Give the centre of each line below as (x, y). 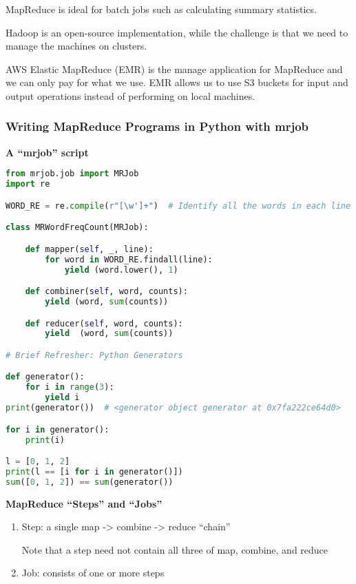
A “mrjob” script (47, 152)
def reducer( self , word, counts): (104, 323)
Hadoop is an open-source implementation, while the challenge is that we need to (177, 32)
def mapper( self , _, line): (89, 249)
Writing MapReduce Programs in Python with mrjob (157, 126)
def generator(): (45, 377)
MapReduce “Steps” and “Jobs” (84, 503)
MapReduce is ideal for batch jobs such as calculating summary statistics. (161, 9)
